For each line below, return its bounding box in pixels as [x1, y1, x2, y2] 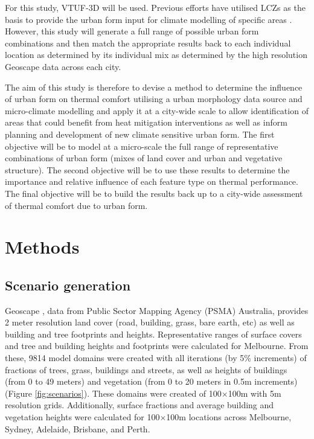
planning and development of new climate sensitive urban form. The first [5, 127, 275, 140]
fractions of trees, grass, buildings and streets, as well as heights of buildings [5, 363, 287, 376]
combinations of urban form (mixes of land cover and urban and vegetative [5, 152, 283, 164]
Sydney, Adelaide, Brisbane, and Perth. [5, 422, 150, 435]
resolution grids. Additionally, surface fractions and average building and [5, 399, 274, 411]
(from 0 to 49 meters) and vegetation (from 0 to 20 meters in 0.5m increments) [5, 375, 298, 388]
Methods [5, 234, 80, 259]
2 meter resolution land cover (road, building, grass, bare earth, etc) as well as [5, 316, 295, 328]
